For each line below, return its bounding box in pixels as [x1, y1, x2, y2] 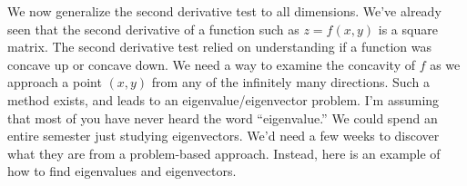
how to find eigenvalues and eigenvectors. [7, 162, 237, 181]
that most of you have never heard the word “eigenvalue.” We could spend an [7, 108, 438, 127]
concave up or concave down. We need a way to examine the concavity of [7, 54, 415, 73]
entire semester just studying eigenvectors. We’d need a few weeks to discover [7, 126, 440, 145]
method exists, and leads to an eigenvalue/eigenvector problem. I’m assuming [7, 90, 440, 109]
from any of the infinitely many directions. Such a [151, 73, 430, 92]
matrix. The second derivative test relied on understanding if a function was [7, 37, 431, 56]
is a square [378, 19, 438, 38]
